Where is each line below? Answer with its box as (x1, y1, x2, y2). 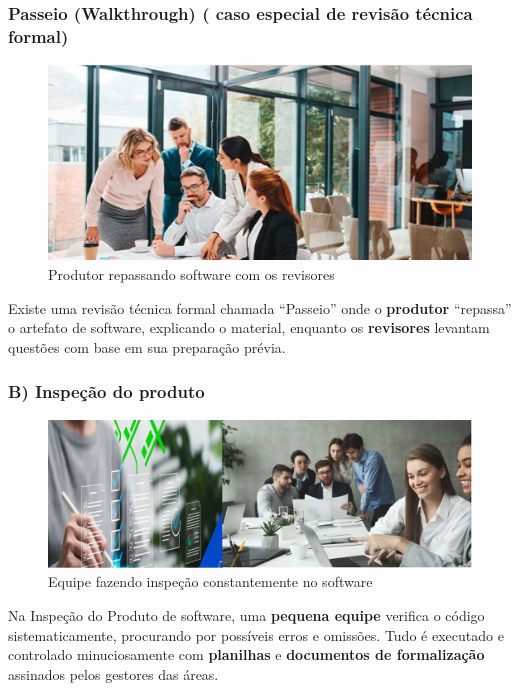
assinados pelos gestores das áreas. (8, 663, 219, 684)
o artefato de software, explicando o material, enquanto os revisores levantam (8, 317, 490, 338)
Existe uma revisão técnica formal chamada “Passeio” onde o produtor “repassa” (8, 297, 512, 318)
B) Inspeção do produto (8, 379, 205, 404)
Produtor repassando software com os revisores (48, 264, 335, 284)
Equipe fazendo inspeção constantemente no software (48, 571, 373, 592)
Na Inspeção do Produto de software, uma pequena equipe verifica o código (8, 605, 485, 626)
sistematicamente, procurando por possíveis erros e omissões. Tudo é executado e (8, 624, 504, 645)
